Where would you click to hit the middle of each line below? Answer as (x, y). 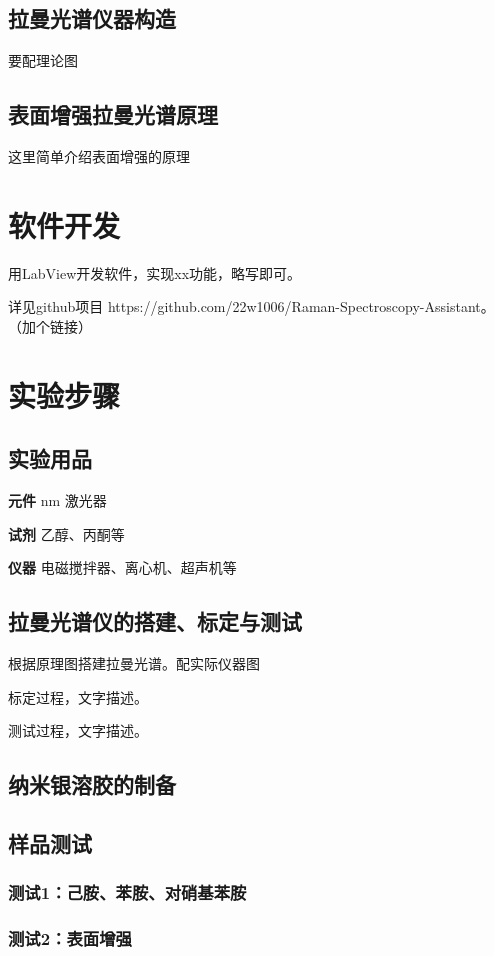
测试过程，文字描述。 (78, 730)
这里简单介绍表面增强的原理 (99, 156)
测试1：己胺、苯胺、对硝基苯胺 (127, 892)
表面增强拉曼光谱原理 (113, 114)
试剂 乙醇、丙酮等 (66, 533)
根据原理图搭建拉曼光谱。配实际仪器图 (134, 663)
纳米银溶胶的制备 (92, 784)
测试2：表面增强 (70, 938)
